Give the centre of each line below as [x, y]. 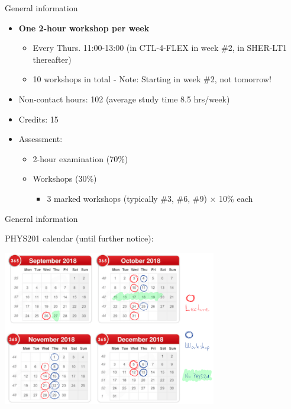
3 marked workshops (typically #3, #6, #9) [127, 198]
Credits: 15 [38, 119]
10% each [236, 198]
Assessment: [41, 139]
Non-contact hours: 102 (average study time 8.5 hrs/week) [124, 99]
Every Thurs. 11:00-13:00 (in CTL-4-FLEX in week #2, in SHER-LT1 [160, 48]
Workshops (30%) [65, 178]
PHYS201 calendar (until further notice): [79, 238]
